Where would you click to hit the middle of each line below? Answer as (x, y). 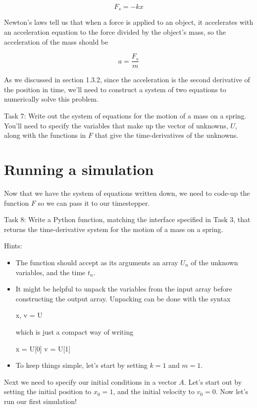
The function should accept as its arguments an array (97, 262)
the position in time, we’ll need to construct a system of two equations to (115, 89)
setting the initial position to (48, 391)
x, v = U (29, 315)
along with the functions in (45, 135)
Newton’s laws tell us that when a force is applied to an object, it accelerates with (129, 22)
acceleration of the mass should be (56, 41)
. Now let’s (232, 391)
